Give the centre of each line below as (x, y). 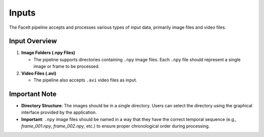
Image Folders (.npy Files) (48, 53)
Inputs (22, 13)
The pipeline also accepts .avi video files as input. (85, 80)
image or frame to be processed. (66, 66)
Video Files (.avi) (39, 73)
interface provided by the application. (59, 113)
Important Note (33, 94)
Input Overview (33, 41)
